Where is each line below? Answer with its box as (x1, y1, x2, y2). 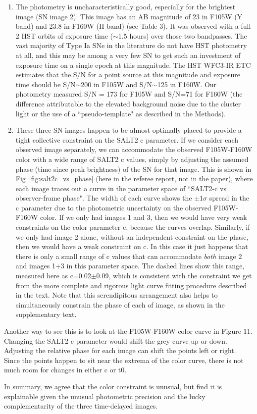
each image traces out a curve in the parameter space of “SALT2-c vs (15, 183, 226, 193)
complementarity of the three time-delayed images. (4, 401, 158, 411)
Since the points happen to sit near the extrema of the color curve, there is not (4, 355, 244, 365)
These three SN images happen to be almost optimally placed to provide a (15, 125, 242, 135)
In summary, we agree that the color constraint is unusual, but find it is (4, 381, 222, 391)
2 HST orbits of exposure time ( (15, 30, 113, 41)
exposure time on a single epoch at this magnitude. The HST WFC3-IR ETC (15, 59, 251, 70)
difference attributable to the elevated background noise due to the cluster (15, 98, 241, 108)
